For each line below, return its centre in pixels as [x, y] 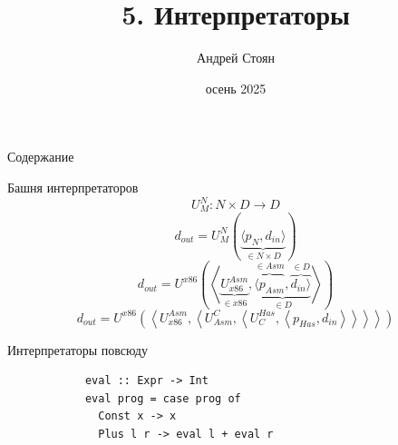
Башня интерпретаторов [73, 187]
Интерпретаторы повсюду [78, 349]
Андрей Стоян [236, 58]
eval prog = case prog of [163, 398]
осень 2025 [236, 88]
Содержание [41, 157]
